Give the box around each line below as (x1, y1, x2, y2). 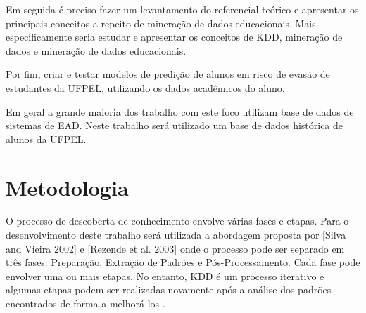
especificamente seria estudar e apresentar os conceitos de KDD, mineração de (6, 29, 343, 44)
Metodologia (6, 173, 129, 201)
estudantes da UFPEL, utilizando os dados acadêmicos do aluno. (6, 80, 285, 95)
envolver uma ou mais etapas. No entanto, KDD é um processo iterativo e (6, 268, 324, 283)
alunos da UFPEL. (6, 131, 87, 146)
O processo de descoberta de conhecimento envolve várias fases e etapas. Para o (6, 213, 349, 228)
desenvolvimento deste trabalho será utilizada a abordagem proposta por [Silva (6, 227, 346, 242)
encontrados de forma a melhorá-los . (6, 296, 165, 311)
